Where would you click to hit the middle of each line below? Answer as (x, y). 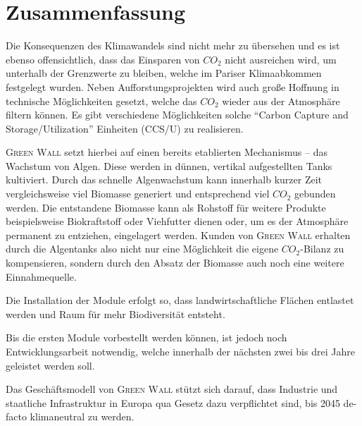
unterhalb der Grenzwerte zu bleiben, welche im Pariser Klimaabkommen (164, 73)
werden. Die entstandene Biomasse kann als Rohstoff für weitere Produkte (166, 207)
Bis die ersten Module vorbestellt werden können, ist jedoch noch (146, 337)
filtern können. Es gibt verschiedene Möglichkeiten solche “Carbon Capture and (177, 115)
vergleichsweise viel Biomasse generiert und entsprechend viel (138, 194)
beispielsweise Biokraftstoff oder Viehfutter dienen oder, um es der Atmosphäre (177, 221)
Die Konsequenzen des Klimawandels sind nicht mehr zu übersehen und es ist (173, 45)
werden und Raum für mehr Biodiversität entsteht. (116, 314)
